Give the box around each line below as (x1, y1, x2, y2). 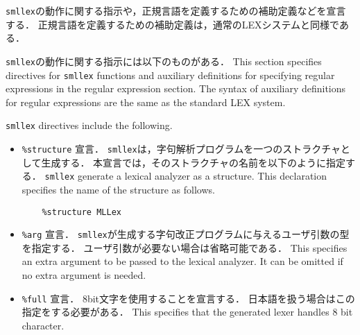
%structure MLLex (42, 207, 121, 217)
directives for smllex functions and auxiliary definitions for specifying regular (6, 67, 335, 82)
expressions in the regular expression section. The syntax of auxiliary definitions (6, 81, 346, 96)
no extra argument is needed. (22, 268, 146, 282)
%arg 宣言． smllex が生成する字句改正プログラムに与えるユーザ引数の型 (22, 227, 350, 241)
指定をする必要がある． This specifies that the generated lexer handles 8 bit (22, 304, 353, 319)
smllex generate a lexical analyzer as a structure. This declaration (44, 169, 327, 183)
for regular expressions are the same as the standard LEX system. (6, 94, 286, 109)
